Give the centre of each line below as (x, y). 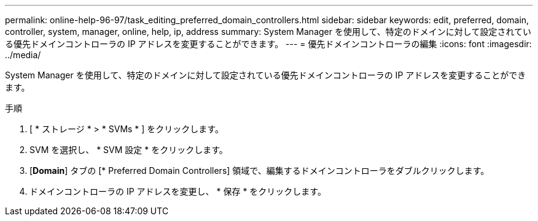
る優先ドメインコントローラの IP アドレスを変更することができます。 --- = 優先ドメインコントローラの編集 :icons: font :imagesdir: (268, 44)
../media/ (23, 55)
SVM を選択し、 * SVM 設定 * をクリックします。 (129, 150)
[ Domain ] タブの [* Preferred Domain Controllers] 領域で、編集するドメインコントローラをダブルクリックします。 (259, 170)
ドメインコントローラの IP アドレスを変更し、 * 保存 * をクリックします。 (178, 191)
